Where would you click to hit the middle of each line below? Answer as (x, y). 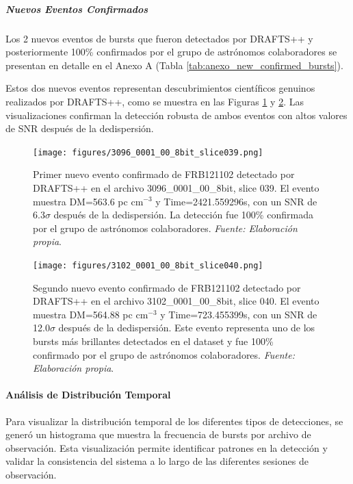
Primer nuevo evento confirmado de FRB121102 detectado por (164, 174)
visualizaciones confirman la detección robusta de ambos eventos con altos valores (176, 115)
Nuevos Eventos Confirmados (77, 9)
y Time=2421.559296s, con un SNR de (236, 201)
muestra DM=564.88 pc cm (91, 314)
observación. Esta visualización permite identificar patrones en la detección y (167, 447)
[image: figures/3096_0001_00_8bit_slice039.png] (148, 152)
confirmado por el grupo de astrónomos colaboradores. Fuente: (164, 354)
